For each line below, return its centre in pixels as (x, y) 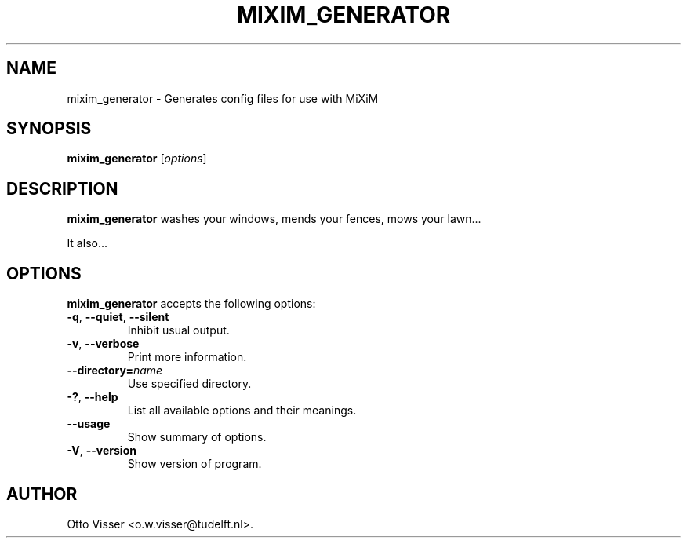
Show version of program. (194, 464)
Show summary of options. (197, 437)
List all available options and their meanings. (242, 411)
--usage (89, 424)
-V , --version (102, 451)
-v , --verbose (103, 344)
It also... (87, 243)
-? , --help (93, 397)
